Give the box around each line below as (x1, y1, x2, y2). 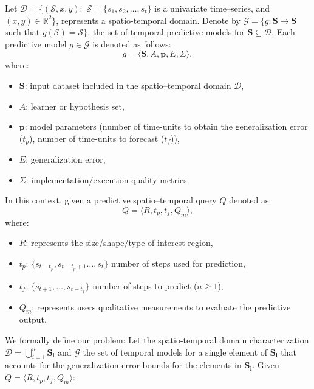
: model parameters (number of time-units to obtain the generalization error (24, 120, 308, 133)
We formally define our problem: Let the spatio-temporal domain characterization (5, 334, 309, 346)
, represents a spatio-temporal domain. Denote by (56, 13, 241, 26)
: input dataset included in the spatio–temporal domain (24, 79, 231, 91)
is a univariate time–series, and (154, 2, 270, 14)
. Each (271, 26, 295, 38)
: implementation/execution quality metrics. (26, 173, 189, 186)
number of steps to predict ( (92, 279, 197, 292)
